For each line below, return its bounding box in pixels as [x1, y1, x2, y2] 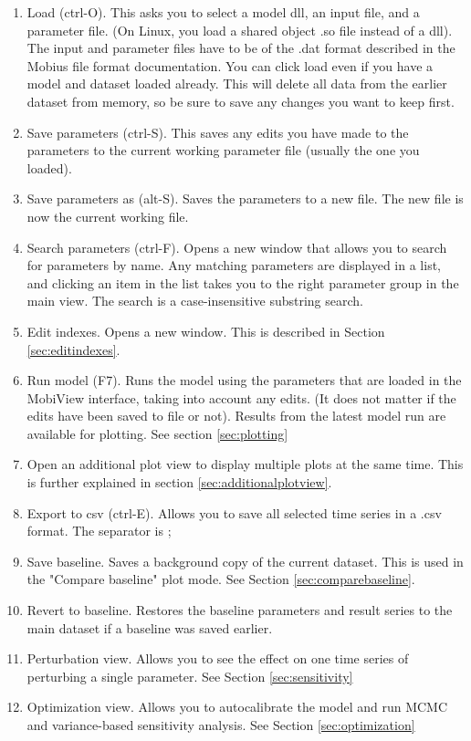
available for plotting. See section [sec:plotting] [26, 423, 288, 443]
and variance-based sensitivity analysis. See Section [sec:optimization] [26, 715, 415, 734]
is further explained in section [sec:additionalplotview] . [26, 473, 332, 492]
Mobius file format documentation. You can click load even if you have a [26, 56, 434, 75]
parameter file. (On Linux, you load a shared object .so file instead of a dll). [26, 20, 453, 39]
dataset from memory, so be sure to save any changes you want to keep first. [26, 91, 455, 110]
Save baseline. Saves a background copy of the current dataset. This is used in [26, 551, 464, 570]
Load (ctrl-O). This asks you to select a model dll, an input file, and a [26, 3, 420, 21]
